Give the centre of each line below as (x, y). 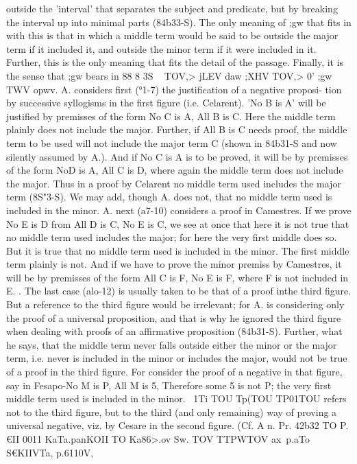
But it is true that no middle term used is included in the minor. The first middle (178, 250)
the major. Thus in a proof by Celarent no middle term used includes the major (174, 183)
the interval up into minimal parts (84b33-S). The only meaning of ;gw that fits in (179, 22)
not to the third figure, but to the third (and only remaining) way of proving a (172, 411)
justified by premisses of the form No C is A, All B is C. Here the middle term (171, 116)
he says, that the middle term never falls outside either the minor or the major (172, 344)
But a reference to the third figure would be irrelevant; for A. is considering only (175, 304)
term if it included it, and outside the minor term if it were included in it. (161, 48)
